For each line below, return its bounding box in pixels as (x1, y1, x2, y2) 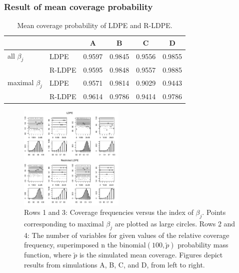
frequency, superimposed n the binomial (24, 239, 146, 250)
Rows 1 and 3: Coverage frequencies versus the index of (24, 207, 193, 217)
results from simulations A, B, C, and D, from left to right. (24, 259, 205, 270)
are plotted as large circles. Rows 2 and (114, 218, 235, 229)
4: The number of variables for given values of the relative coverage (24, 229, 229, 240)
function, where (24, 249, 71, 260)
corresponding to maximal (24, 218, 104, 229)
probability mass (177, 239, 228, 250)
